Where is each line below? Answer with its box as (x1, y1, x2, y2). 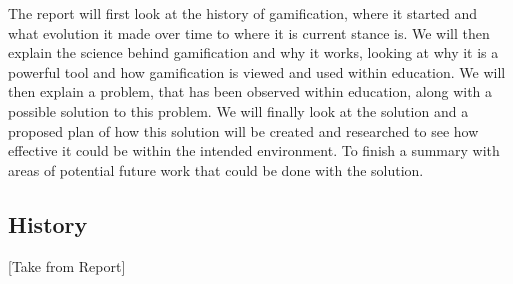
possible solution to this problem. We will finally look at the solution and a (8, 100, 469, 121)
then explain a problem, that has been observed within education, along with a (8, 81, 493, 102)
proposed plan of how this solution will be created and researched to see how (8, 120, 479, 141)
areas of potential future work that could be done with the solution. (8, 159, 424, 180)
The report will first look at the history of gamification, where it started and (8, 3, 478, 23)
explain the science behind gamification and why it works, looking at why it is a (8, 42, 499, 63)
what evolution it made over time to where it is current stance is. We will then (8, 22, 490, 43)
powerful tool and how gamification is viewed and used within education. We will (8, 61, 506, 82)
